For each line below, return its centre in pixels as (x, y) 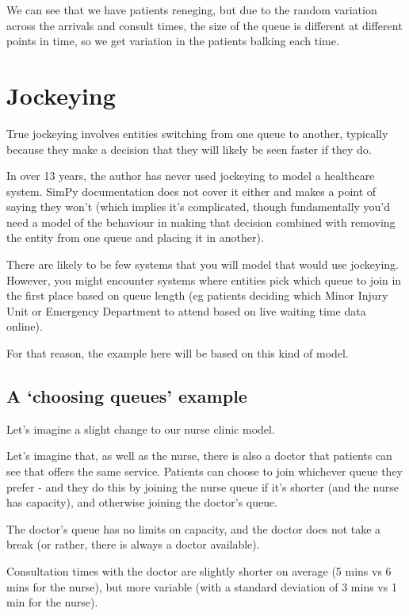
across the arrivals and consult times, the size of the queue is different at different (204, 25)
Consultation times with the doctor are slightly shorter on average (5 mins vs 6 (199, 570)
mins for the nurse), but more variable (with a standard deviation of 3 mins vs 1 (202, 586)
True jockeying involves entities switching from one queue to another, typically (197, 133)
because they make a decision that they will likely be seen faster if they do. (189, 149)
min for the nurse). (52, 602)
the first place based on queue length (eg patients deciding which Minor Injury (197, 295)
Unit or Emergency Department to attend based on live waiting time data (186, 310)
